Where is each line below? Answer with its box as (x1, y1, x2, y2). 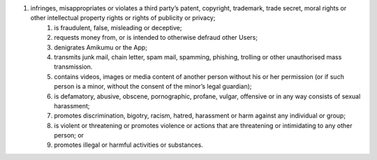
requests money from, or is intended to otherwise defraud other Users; (54, 34, 258, 42)
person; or (54, 131, 84, 140)
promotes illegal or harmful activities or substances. (54, 140, 204, 150)
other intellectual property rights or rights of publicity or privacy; (30, 14, 216, 22)
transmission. (54, 63, 93, 71)
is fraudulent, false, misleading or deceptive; (54, 23, 182, 31)
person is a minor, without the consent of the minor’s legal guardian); (54, 82, 252, 91)
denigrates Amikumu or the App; (54, 43, 148, 52)
